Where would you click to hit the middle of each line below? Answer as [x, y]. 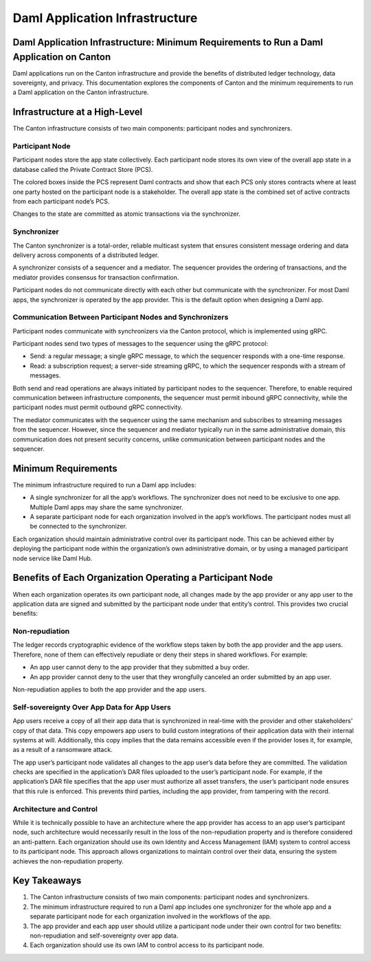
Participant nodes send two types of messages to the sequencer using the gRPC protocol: [140, 344]
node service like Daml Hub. [53, 558]
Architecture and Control [55, 809]
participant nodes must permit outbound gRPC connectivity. [98, 407]
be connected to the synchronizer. [78, 527]
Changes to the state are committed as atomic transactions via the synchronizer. [126, 214]
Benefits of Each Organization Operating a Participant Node [143, 578]
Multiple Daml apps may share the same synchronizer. [106, 507]
